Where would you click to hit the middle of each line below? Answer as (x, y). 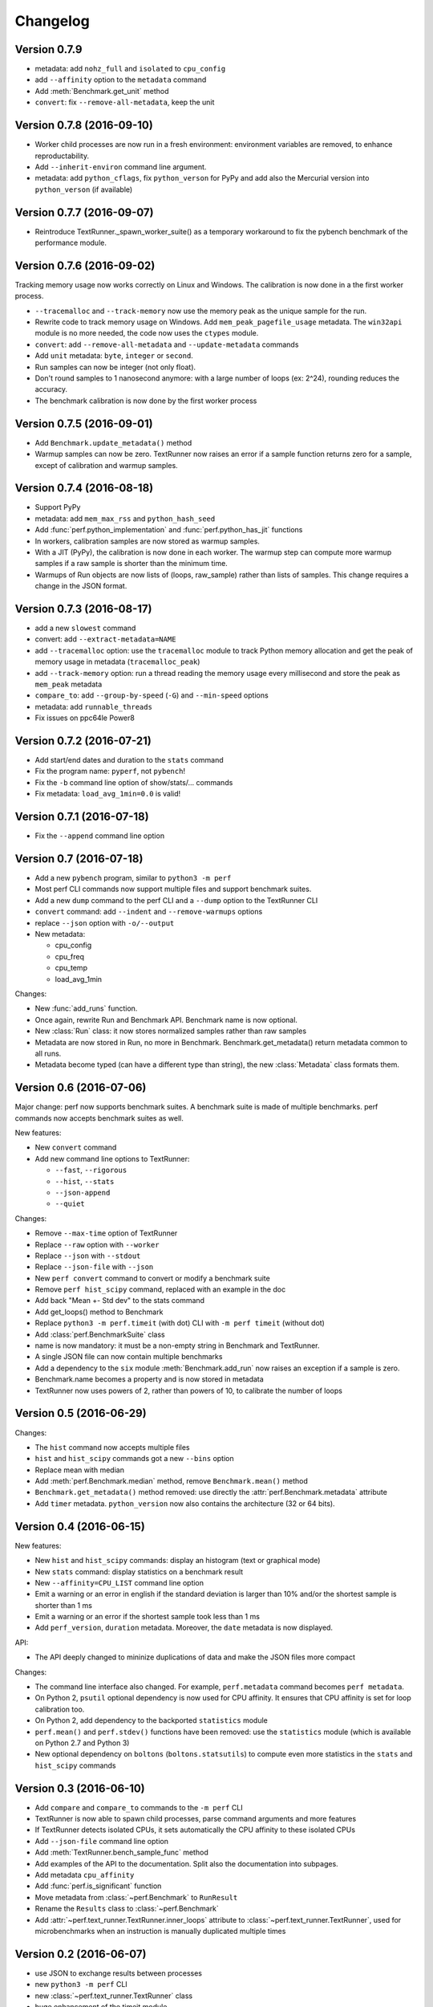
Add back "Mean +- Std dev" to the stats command (119, 1301)
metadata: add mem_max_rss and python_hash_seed (125, 519)
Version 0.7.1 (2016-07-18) (82, 817)
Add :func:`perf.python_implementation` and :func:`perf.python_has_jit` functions (169, 530)
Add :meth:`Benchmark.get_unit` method (102, 91)
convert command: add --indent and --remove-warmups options (149, 912)
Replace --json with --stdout (88, 1256)
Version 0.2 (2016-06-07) (81, 1954)
